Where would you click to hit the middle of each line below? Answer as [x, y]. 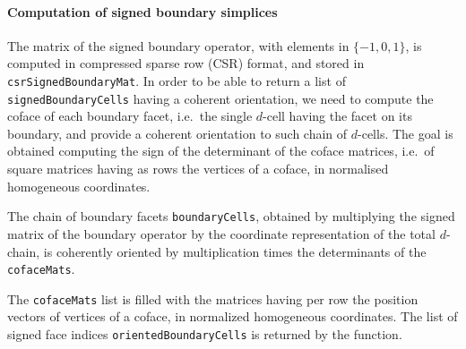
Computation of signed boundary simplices [142, 11]
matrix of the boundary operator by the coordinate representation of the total [221, 233]
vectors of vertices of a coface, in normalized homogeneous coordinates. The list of [233, 316]
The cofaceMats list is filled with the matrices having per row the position [213, 298]
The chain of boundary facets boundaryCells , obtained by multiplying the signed [231, 216]
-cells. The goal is [406, 133]
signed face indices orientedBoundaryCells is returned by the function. [205, 334]
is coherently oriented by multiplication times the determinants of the [235, 251]
